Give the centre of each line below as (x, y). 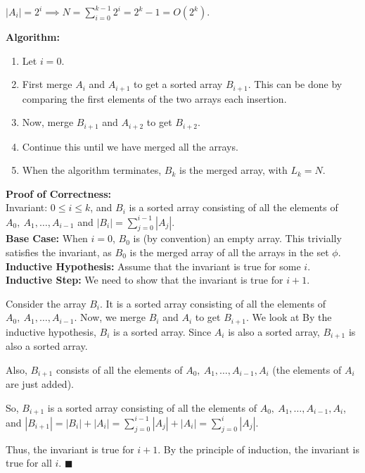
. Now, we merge (110, 317)
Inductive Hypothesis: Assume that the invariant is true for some (153, 266)
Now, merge (48, 122)
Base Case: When (47, 238)
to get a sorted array (178, 84)
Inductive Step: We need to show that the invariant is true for (145, 280)
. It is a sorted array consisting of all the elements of (213, 303)
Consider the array (46, 303)
